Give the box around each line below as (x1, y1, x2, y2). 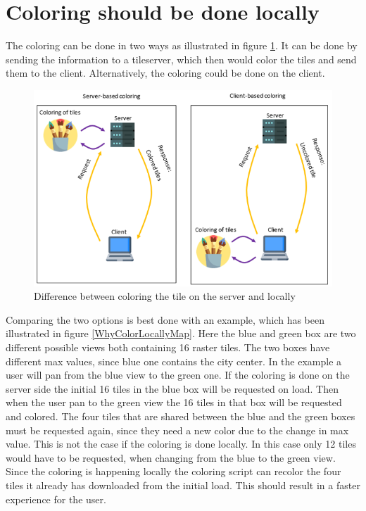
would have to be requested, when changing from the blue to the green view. (6, 450, 336, 465)
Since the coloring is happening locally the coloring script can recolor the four (6, 464, 341, 479)
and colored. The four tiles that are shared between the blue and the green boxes (6, 408, 355, 423)
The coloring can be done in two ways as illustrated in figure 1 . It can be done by (6, 38, 358, 53)
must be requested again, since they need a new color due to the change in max (6, 422, 349, 437)
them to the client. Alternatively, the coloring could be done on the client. (6, 65, 325, 80)
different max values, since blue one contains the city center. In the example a (6, 353, 342, 368)
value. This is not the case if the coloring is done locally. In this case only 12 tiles (6, 436, 356, 451)
